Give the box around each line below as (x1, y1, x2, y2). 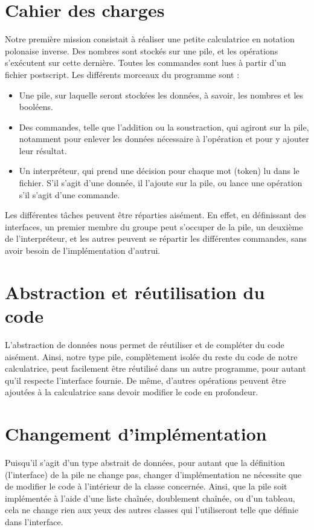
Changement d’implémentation (5, 421, 267, 446)
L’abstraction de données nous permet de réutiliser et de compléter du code (5, 338, 284, 351)
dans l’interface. (5, 515, 63, 528)
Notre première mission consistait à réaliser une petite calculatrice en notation (5, 33, 295, 45)
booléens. (19, 100, 53, 113)
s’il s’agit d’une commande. (19, 188, 120, 201)
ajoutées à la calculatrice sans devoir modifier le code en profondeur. (5, 386, 258, 398)
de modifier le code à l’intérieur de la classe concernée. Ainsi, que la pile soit (5, 480, 287, 493)
